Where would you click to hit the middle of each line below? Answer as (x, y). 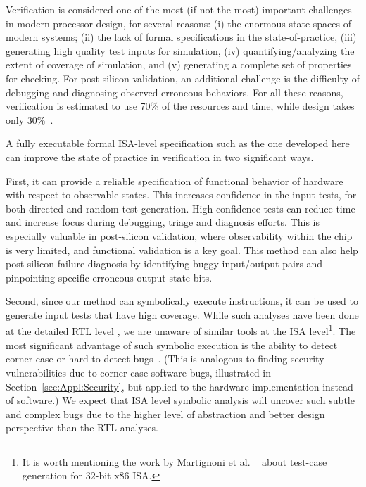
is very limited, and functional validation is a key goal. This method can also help (182, 249)
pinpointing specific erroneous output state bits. (109, 277)
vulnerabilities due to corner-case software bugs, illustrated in (139, 372)
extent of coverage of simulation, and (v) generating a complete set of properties (179, 64)
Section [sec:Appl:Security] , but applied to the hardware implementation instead (179, 386)
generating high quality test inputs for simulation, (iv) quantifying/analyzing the (180, 50)
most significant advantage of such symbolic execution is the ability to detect (172, 344)
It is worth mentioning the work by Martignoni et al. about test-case (175, 461)
